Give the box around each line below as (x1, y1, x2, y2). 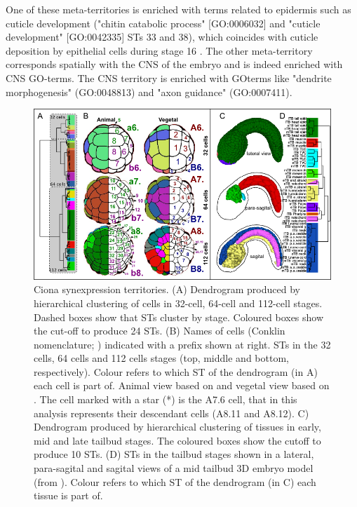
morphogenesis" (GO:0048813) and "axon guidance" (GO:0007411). (6, 84, 292, 99)
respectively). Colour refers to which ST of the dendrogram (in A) (34, 364, 318, 379)
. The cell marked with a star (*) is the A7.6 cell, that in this (34, 392, 297, 407)
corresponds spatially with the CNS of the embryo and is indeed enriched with (6, 57, 343, 72)
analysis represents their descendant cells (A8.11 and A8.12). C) (34, 405, 309, 420)
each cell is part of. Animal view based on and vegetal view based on (34, 378, 330, 393)
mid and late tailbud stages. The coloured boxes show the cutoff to (34, 433, 321, 447)
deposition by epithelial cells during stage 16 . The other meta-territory (6, 43, 313, 58)
